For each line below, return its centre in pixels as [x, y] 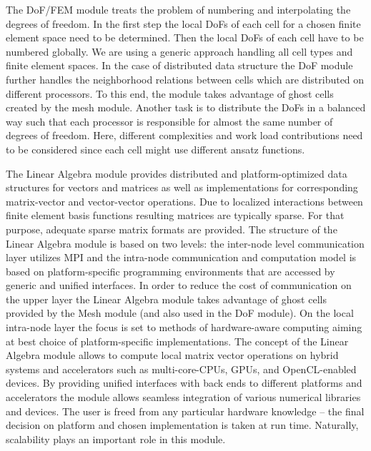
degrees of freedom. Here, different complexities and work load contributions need [184, 135]
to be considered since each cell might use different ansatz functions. [155, 149]
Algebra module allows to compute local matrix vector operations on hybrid [172, 355]
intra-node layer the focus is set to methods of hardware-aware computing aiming [184, 327]
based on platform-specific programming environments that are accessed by [170, 271]
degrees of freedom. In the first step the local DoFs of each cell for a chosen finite [183, 23]
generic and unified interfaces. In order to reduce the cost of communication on [179, 285]
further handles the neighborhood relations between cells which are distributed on [185, 79]
